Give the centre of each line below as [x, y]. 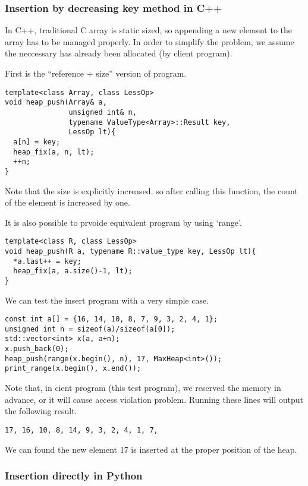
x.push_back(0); [37, 349]
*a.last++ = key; [47, 261]
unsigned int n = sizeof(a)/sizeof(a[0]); [90, 329]
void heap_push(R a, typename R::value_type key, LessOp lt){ [131, 251]
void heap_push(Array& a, [56, 102]
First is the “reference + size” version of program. [96, 73]
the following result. [41, 411]
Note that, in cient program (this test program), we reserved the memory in [143, 388]
